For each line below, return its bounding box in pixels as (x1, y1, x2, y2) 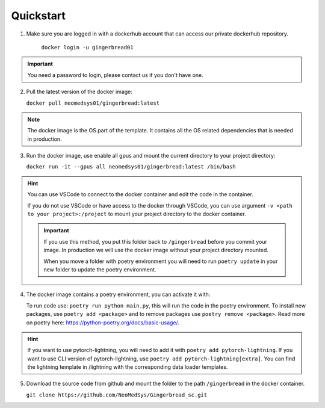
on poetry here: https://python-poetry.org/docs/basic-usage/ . (26, 319, 180, 326)
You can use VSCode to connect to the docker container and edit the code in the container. (27, 191, 254, 198)
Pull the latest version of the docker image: (26, 88, 132, 96)
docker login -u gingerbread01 (41, 44, 134, 51)
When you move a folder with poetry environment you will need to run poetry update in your (43, 258, 278, 265)
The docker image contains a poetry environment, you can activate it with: (26, 291, 211, 298)
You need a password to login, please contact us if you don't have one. (27, 71, 204, 78)
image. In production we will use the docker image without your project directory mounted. (43, 247, 269, 254)
